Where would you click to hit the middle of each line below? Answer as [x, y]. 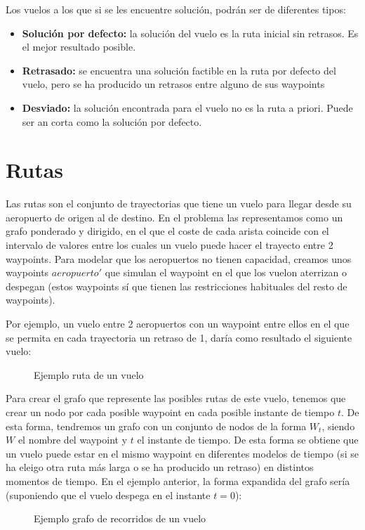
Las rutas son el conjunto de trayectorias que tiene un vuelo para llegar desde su [179, 203]
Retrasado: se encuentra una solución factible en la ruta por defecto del [179, 70]
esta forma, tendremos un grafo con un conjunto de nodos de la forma [156, 426]
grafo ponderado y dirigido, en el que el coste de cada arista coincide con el [167, 231]
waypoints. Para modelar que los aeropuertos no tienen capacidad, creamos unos [179, 258]
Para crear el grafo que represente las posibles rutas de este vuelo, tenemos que [176, 398]
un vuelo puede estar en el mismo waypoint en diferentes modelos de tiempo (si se [182, 453]
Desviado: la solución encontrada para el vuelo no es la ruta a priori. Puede [187, 107]
